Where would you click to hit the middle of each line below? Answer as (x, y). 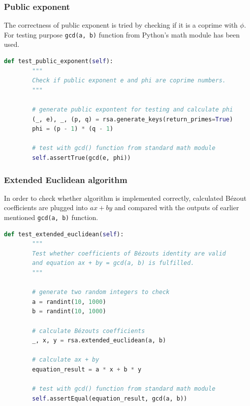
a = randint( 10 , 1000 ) (69, 302)
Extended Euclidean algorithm (66, 179)
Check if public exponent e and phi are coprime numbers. (129, 81)
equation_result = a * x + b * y (87, 369)
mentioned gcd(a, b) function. (51, 217)
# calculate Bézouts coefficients (89, 331)
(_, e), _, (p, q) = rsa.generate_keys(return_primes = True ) (133, 119)
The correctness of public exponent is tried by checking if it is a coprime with (121, 25)
